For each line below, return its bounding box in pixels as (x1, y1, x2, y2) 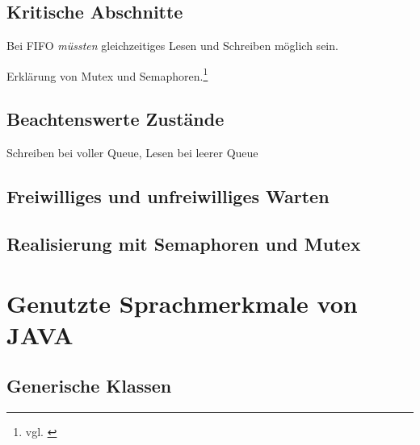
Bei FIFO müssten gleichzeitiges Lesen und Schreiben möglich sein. (6, 37, 338, 54)
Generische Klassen (6, 373, 172, 398)
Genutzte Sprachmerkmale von (6, 286, 358, 319)
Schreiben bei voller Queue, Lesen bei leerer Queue (6, 144, 258, 161)
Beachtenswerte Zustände (6, 106, 225, 131)
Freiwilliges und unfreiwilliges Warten (6, 184, 330, 209)
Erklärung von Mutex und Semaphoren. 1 (6, 64, 208, 84)
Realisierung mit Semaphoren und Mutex (6, 231, 361, 256)
